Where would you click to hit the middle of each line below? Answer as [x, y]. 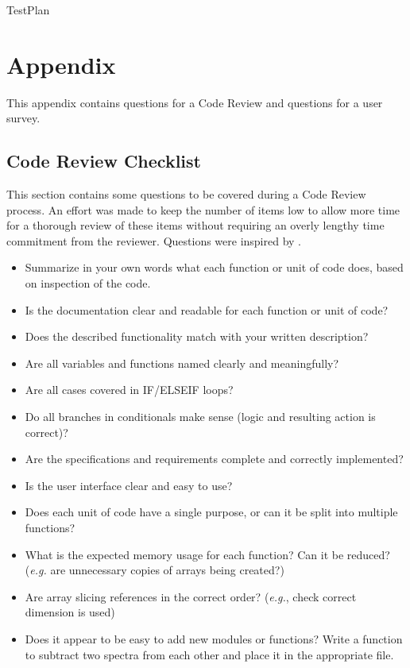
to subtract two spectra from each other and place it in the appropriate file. [209, 654]
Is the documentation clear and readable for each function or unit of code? [207, 309]
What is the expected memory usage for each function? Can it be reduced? [207, 554]
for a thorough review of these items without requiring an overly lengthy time [195, 225]
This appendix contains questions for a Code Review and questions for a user [195, 102]
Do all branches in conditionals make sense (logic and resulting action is [200, 417]
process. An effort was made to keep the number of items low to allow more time [203, 209]
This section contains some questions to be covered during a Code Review [186, 194]
